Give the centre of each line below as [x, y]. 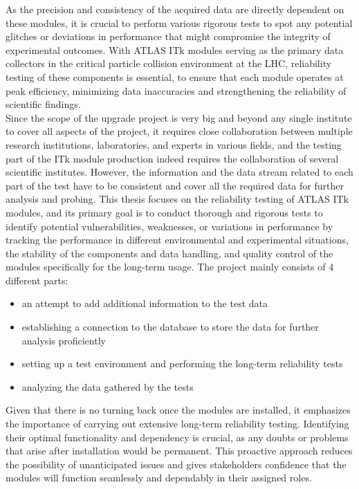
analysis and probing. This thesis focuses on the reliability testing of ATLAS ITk [177, 199]
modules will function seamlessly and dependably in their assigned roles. [159, 478]
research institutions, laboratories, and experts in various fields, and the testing [174, 144]
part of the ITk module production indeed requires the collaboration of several [172, 158]
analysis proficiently [64, 340]
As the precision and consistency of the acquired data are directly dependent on [175, 9]
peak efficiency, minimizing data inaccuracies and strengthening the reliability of [176, 90]
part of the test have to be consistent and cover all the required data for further [175, 185]
